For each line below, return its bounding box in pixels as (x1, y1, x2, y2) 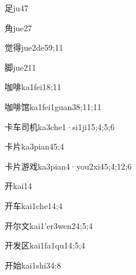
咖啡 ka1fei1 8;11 (5, 81, 61, 93)
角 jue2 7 (5, 21, 32, 34)
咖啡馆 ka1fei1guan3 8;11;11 (5, 100, 102, 112)
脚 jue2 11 (5, 61, 37, 73)
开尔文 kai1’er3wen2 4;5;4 (5, 219, 93, 231)
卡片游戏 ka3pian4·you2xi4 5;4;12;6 (5, 160, 132, 172)
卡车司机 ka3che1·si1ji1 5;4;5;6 (5, 120, 115, 132)
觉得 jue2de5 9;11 (5, 41, 64, 54)
